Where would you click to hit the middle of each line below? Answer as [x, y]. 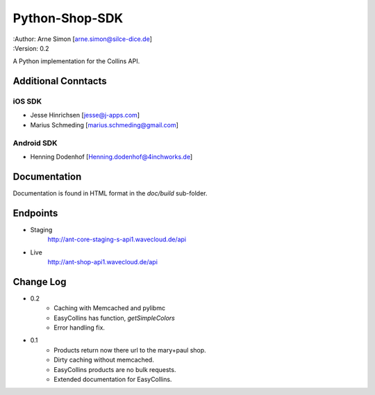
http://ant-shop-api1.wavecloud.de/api [102, 262]
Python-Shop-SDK [68, 18]
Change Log [40, 282]
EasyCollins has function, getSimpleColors [114, 318]
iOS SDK [27, 102]
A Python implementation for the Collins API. [76, 61]
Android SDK [35, 143]
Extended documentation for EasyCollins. [113, 380]
